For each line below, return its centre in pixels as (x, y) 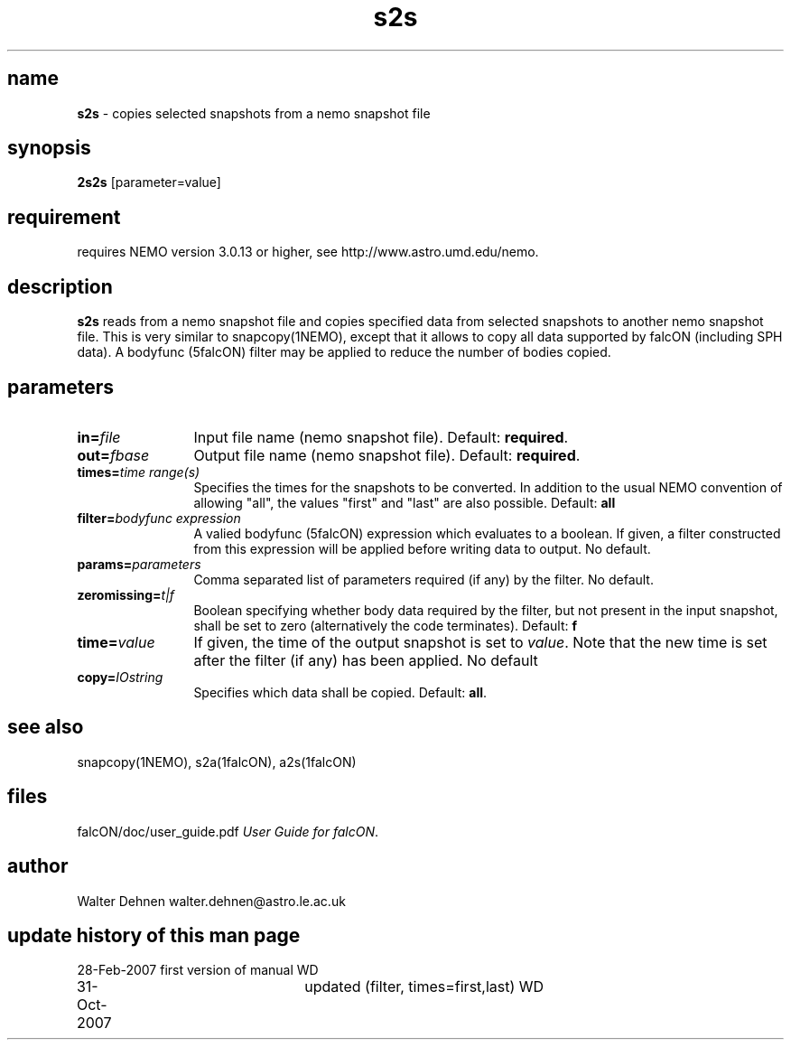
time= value (116, 642)
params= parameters (139, 564)
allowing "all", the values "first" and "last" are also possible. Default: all (405, 502)
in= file (99, 437)
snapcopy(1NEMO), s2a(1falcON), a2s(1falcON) (217, 762)
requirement (64, 217)
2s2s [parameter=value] (149, 182)
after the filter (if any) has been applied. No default (366, 660)
